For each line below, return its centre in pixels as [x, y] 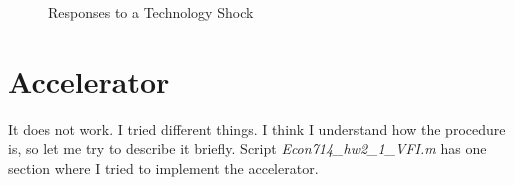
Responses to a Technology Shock [151, 12]
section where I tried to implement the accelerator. [163, 167]
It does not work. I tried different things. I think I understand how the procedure [257, 128]
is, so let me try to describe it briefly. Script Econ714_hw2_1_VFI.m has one [247, 148]
